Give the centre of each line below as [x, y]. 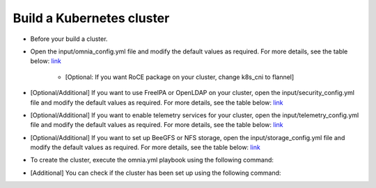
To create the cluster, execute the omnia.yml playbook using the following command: [152, 160]
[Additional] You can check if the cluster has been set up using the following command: [156, 173]
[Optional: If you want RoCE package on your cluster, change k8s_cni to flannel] [180, 77]
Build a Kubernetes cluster [91, 18]
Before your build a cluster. [69, 39]
